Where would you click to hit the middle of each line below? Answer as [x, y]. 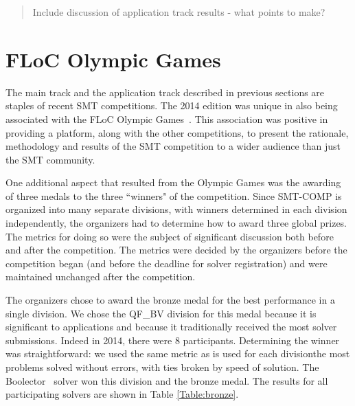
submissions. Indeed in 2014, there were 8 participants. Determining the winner [173, 340]
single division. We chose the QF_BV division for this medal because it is [161, 313]
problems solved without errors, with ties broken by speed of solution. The [162, 367]
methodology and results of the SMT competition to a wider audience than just [173, 146]
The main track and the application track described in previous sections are [165, 92]
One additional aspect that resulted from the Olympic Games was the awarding [173, 182]
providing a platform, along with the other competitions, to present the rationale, [177, 132]
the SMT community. [50, 159]
